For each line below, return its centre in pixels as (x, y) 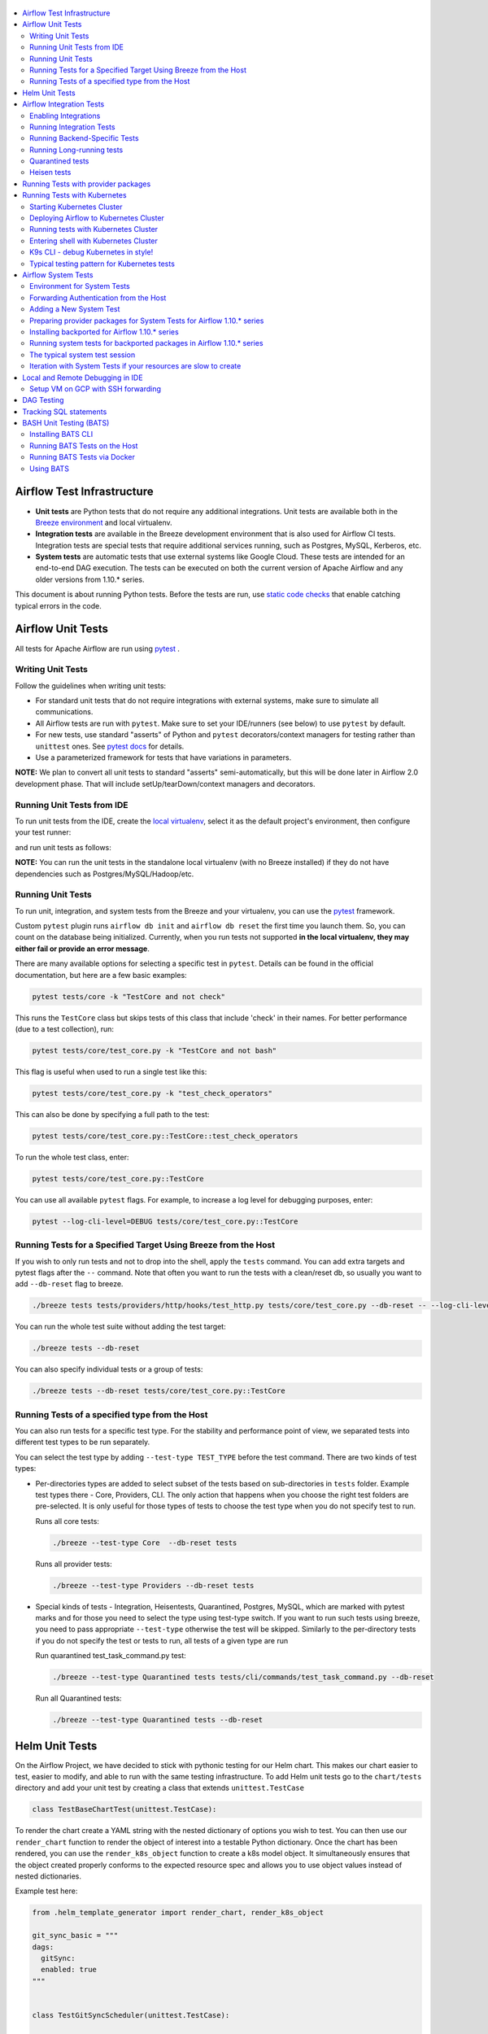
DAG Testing (43, 400)
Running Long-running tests (76, 150)
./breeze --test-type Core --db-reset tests (145, 1543)
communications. (64, 712)
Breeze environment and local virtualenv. (104, 522)
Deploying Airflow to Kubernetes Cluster (97, 218)
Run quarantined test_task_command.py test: (111, 1656)
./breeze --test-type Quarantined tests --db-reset (158, 1720)
